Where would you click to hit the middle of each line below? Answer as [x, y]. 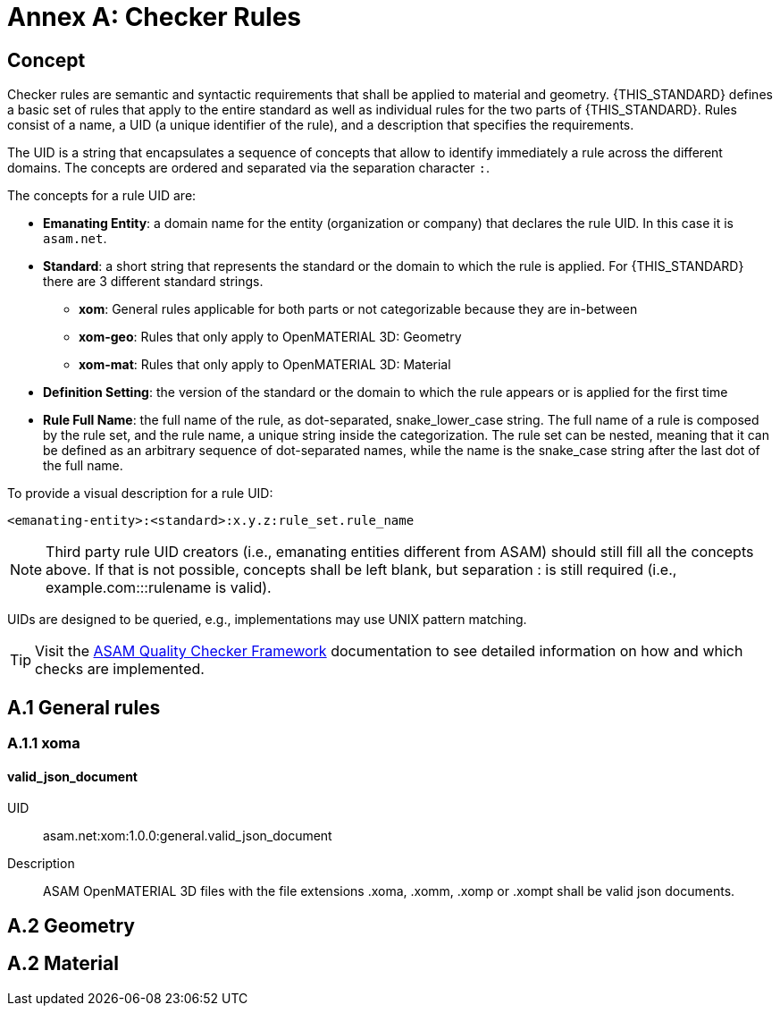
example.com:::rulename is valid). [159, 588]
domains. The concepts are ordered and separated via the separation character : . [248, 168]
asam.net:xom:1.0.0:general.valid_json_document [188, 836]
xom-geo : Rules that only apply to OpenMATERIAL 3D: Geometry [270, 337]
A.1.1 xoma [44, 743]
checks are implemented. [120, 669]
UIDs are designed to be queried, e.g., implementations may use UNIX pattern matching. [267, 620]
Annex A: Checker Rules [155, 17]
